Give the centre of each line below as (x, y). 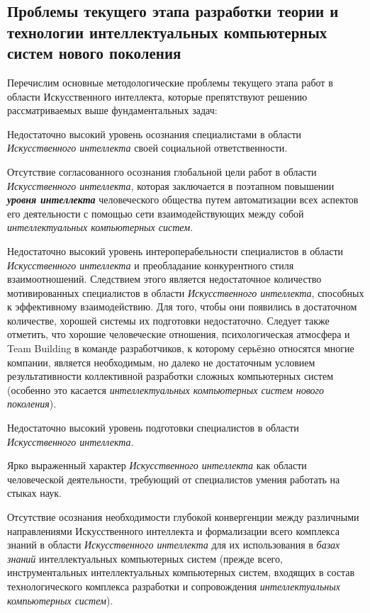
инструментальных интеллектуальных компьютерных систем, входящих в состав (181, 572)
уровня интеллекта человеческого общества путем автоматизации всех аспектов (183, 199)
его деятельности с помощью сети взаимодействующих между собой (156, 213)
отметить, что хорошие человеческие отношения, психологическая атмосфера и (179, 334)
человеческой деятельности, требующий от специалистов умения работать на (174, 479)
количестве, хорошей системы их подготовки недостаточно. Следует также (168, 320)
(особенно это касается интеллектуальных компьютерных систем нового (166, 389)
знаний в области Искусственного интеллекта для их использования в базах (174, 545)
